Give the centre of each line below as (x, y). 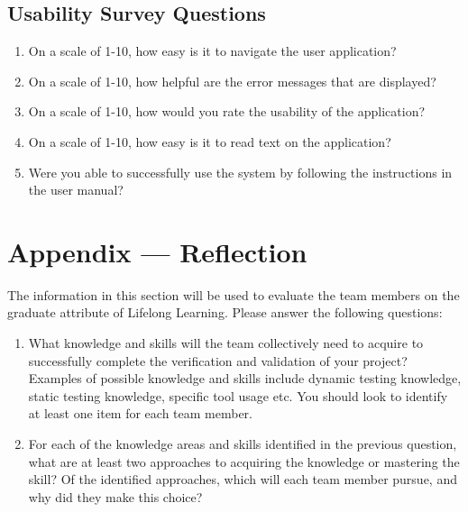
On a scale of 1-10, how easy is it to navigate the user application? (212, 51)
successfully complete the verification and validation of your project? (218, 360)
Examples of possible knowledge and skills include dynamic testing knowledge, (245, 378)
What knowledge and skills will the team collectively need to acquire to (226, 343)
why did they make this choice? (115, 496)
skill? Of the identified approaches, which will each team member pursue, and (243, 479)
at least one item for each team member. (141, 413)
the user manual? (76, 190)
